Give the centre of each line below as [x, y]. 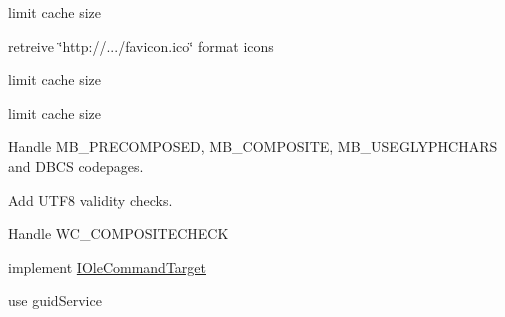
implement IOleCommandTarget [107, 266]
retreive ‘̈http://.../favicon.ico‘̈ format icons [141, 45]
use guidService [55, 300]
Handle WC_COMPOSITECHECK [118, 233]
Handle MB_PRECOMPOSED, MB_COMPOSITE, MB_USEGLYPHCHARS [253, 146]
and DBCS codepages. [76, 165]
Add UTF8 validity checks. [90, 199]
